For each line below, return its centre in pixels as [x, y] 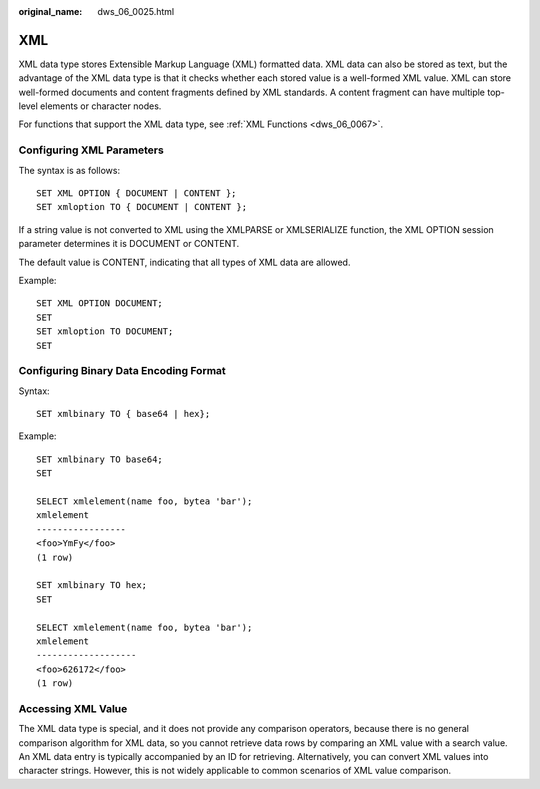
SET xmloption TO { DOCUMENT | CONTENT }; [142, 207]
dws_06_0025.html [136, 11]
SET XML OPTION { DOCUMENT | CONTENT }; [136, 193]
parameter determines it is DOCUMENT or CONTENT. [129, 244]
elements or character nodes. [101, 106]
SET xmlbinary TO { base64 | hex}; [123, 414]
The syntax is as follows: [69, 170]
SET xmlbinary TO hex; [92, 585]
